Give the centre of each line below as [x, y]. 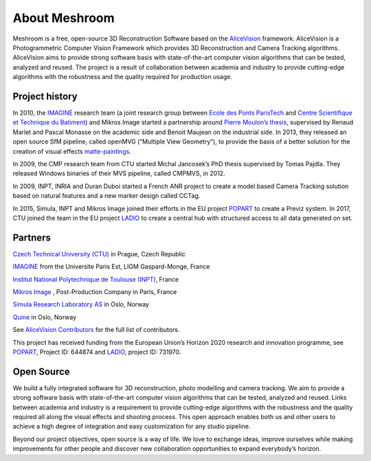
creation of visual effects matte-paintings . [72, 151]
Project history [45, 96]
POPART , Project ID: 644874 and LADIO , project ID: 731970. [97, 352]
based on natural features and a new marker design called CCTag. [106, 196]
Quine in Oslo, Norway [45, 317]
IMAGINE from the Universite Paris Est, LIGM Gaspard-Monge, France [111, 267]
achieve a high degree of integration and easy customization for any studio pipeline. [132, 427]
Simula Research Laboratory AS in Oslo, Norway [81, 304]
